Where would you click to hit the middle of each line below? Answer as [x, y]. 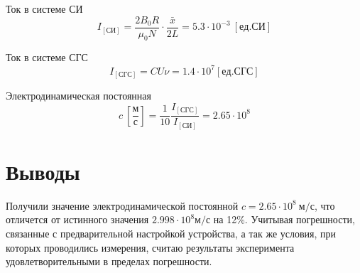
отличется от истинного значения [77, 219]
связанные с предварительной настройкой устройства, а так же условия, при [171, 234]
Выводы [43, 171]
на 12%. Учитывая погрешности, [284, 219]
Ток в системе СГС [47, 57]
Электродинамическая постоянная [78, 96]
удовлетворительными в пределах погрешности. [109, 261]
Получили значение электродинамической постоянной [122, 205]
